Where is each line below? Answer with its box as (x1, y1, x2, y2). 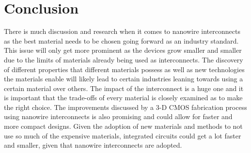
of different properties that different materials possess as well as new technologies (4, 64, 245, 74)
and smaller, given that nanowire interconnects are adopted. (4, 140, 182, 150)
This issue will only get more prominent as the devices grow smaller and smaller (4, 45, 242, 55)
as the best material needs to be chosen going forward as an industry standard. (4, 35, 239, 46)
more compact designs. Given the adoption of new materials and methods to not (4, 121, 243, 131)
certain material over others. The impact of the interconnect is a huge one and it (4, 83, 244, 93)
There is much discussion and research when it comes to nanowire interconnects (4, 26, 240, 36)
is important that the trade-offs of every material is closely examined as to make (4, 92, 243, 103)
